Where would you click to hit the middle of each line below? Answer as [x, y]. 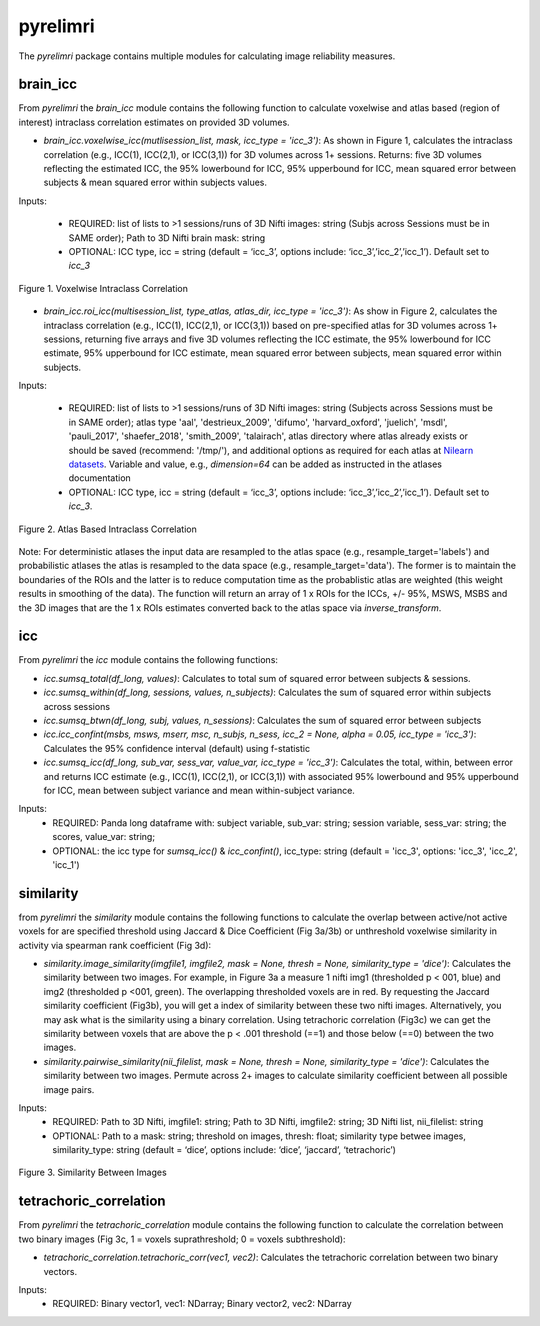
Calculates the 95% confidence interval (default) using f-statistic [176, 748]
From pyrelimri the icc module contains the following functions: [148, 660]
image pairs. [69, 1089]
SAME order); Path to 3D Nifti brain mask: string [167, 237]
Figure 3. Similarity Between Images [92, 1172]
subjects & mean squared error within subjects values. [155, 182]
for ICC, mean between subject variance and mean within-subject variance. [199, 790]
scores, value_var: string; [103, 837]
